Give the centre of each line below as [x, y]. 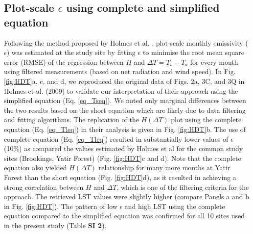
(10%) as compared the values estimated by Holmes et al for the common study [124, 148]
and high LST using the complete [175, 206]
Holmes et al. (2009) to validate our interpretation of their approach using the [121, 91]
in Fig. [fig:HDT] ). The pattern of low [61, 206]
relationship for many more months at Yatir [164, 168]
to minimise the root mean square [193, 52]
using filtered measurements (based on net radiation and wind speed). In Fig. [120, 71]
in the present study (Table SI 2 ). [55, 225]
